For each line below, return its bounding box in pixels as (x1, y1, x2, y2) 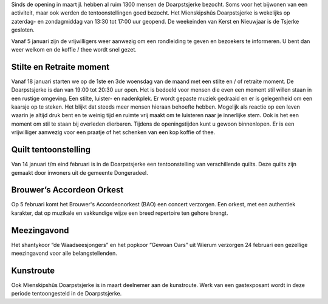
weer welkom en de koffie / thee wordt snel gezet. (11, 46, 137, 53)
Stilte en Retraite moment (11, 61, 109, 72)
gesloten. (11, 26, 35, 33)
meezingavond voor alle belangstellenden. (11, 249, 118, 257)
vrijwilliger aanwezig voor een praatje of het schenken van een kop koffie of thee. (11, 129, 216, 136)
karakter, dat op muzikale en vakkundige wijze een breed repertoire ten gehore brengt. (11, 209, 228, 217)
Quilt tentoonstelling (11, 144, 91, 155)
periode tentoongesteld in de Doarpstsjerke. (11, 290, 122, 297)
